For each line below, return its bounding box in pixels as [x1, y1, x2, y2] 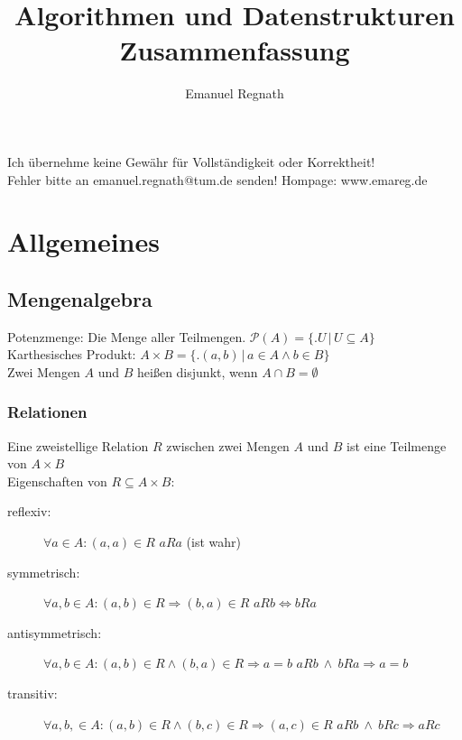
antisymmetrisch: [7, 623, 102, 642]
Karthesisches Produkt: [7, 345, 136, 364]
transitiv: [7, 684, 58, 703]
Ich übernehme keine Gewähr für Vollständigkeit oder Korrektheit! [7, 152, 375, 171]
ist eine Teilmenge [346, 436, 447, 455]
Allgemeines [7, 223, 160, 260]
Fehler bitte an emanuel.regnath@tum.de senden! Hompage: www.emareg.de [7, 170, 428, 189]
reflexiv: [7, 502, 51, 521]
